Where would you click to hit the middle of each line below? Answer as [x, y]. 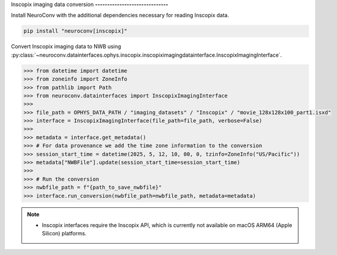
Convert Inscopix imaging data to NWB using [66, 46]
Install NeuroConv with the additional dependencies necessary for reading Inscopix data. [120, 15]
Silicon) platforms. [64, 234]
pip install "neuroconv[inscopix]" [75, 31]
